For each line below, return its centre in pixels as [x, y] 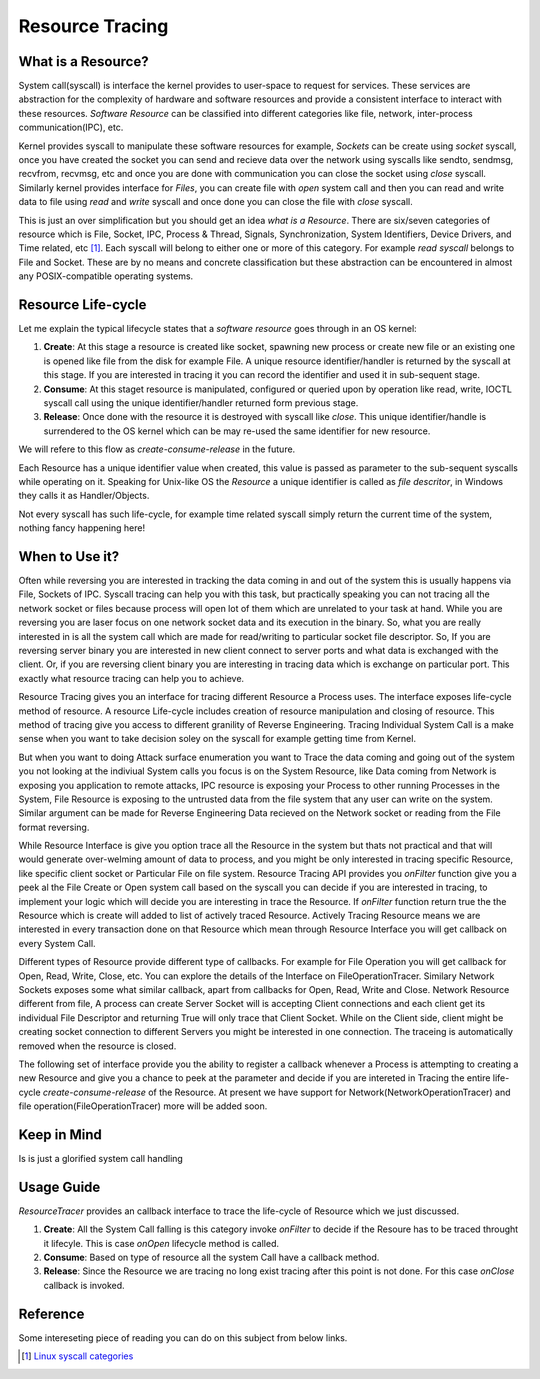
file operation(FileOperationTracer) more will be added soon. [143, 1106]
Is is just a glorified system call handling [101, 1158]
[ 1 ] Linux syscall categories [77, 1356]
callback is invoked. [84, 1285]
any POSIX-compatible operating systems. [106, 276]
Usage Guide [59, 1186]
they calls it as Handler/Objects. [84, 496]
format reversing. [54, 827]
